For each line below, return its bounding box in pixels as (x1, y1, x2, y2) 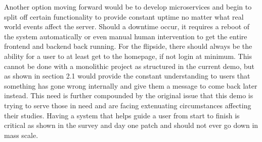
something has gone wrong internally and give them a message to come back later (4, 80, 257, 91)
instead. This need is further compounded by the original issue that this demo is (4, 90, 253, 101)
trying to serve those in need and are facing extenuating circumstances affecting (4, 100, 251, 110)
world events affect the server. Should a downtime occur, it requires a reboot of (4, 21, 250, 32)
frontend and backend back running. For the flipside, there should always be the (4, 41, 252, 51)
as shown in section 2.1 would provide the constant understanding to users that (4, 70, 250, 81)
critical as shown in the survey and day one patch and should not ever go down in (4, 120, 258, 130)
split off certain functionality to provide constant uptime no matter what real (4, 11, 244, 22)
